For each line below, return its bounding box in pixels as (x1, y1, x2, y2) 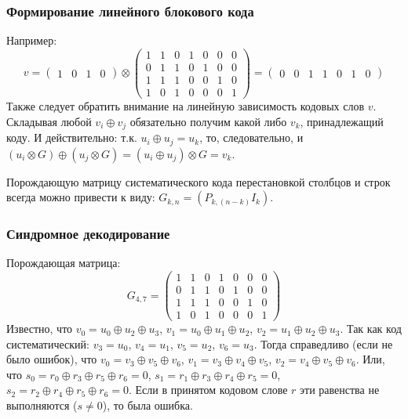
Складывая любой (6, 113, 92, 129)
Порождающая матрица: (6, 255, 121, 271)
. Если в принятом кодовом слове (129, 381, 288, 398)
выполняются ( (6, 397, 78, 414)
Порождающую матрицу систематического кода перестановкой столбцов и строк (6, 173, 391, 190)
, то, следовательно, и (199, 129, 304, 146)
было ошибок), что (6, 351, 97, 367)
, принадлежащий (300, 113, 384, 129)
